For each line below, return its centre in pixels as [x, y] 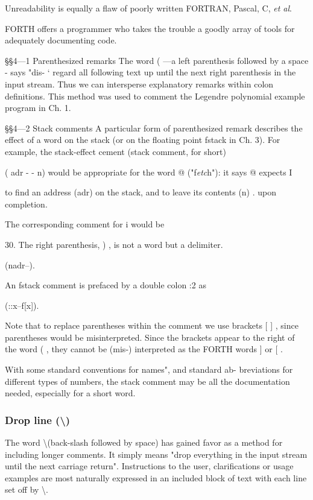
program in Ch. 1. [38, 108]
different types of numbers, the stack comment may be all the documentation [147, 381]
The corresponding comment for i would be [85, 224]
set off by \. [27, 489]
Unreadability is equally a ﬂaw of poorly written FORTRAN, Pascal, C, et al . [148, 8]
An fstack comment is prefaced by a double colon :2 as [106, 285]
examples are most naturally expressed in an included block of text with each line [156, 477]
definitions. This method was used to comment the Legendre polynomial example [155, 96]
